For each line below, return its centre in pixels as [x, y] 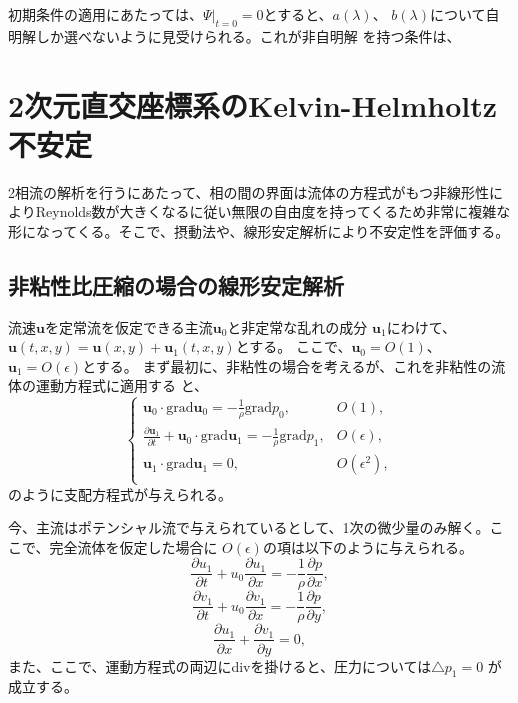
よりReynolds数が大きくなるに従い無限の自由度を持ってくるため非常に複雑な [259, 211]
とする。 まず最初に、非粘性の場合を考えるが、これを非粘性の [287, 365]
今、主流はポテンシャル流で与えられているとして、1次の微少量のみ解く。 [249, 527]
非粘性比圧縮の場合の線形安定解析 [176, 284]
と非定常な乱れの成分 [297, 326]
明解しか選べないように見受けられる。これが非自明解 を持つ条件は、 [234, 35]
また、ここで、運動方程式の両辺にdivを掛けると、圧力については [220, 665]
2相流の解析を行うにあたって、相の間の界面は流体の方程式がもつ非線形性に [256, 191]
